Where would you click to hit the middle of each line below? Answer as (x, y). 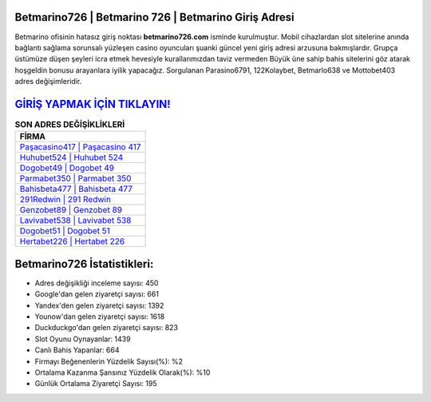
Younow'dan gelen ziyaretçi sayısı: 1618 (100, 316)
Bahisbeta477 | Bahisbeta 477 (76, 189)
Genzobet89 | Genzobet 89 (71, 210)
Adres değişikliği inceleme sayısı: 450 (97, 283)
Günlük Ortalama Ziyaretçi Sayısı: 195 (96, 384)
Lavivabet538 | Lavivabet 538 (75, 221)
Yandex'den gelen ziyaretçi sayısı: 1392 (99, 305)
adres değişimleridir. (48, 82)
